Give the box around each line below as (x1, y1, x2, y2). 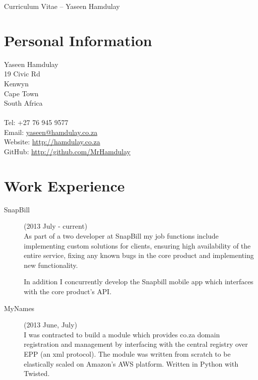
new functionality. (24, 259, 78, 270)
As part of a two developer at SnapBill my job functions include (24, 230, 219, 241)
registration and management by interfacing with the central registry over (24, 339, 248, 349)
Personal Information (4, 30, 152, 50)
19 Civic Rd (4, 68, 40, 79)
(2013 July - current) (24, 221, 87, 231)
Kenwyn (4, 78, 29, 88)
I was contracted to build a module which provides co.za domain (24, 329, 220, 339)
